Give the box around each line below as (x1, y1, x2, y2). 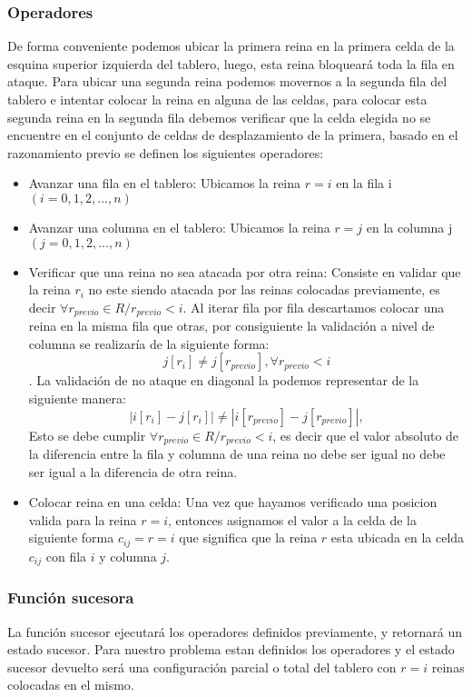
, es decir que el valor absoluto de (272, 425, 459, 444)
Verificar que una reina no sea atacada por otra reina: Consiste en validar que (28, 262, 461, 281)
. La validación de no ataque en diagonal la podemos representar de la (28, 371, 419, 390)
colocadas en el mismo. (7, 675, 134, 694)
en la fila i (336, 174, 392, 193)
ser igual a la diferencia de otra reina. (28, 462, 238, 481)
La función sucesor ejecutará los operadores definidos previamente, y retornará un (7, 622, 463, 641)
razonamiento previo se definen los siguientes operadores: (7, 143, 324, 162)
